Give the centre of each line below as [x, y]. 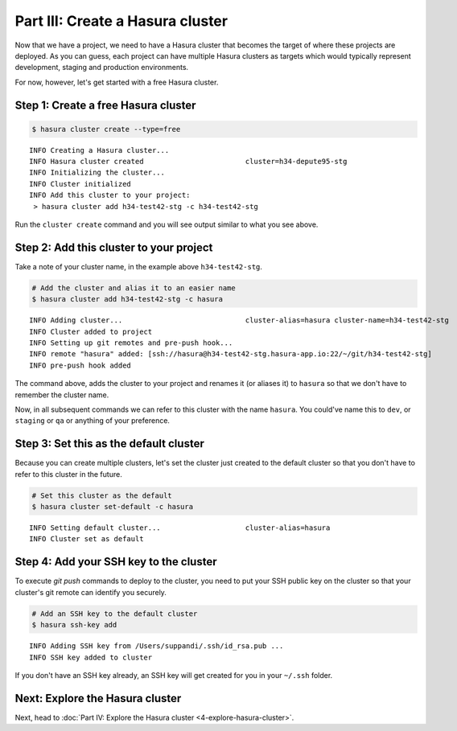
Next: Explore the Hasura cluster [98, 698]
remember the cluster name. [62, 395]
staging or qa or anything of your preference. [93, 421]
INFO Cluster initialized [80, 184]
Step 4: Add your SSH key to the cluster [116, 562]
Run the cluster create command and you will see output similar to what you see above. [167, 224]
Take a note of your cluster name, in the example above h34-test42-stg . [139, 266]
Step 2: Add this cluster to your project [114, 247]
